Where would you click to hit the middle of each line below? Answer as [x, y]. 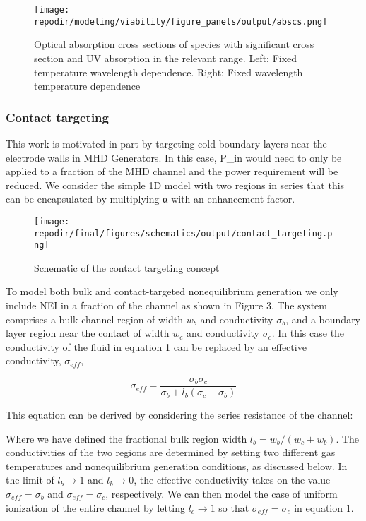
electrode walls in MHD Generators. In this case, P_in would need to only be [174, 157]
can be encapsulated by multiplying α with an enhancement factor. [150, 199]
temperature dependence [87, 86]
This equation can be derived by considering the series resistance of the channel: [179, 415]
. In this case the [308, 333]
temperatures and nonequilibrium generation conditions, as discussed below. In [177, 466]
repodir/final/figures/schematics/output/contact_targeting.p [183, 233]
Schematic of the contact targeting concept [127, 267]
